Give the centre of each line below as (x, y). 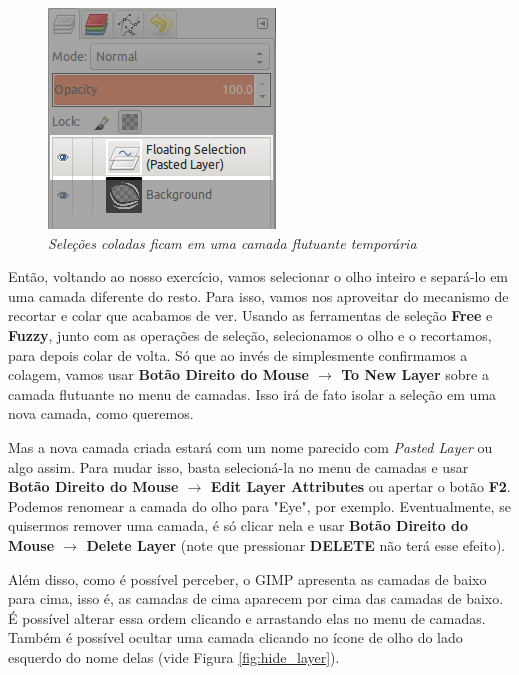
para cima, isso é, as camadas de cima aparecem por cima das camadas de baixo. (256, 598)
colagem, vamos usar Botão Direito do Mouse (158, 374)
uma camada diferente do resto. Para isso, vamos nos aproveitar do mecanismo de (258, 295)
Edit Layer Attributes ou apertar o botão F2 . (360, 486)
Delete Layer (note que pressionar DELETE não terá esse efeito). (296, 544)
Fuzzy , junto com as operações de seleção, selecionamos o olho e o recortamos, (250, 334)
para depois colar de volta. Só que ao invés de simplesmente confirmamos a (238, 354)
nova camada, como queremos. (101, 413)
